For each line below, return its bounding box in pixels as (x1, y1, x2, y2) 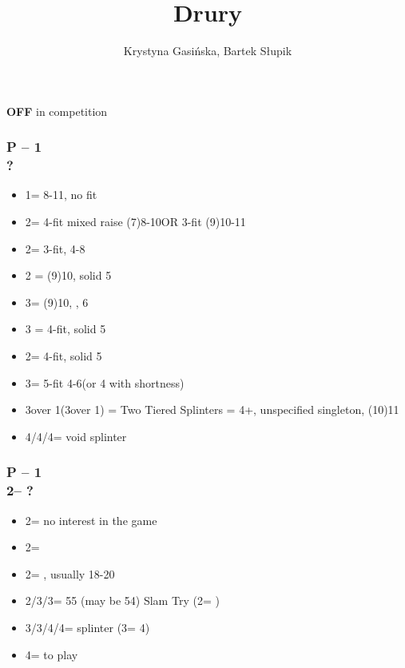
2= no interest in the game (25, 511, 157, 528)
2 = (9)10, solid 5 (25, 267, 112, 284)
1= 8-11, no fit (25, 186, 97, 203)
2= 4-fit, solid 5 (25, 348, 102, 364)
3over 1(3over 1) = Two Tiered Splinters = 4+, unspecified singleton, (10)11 (25, 401, 399, 418)
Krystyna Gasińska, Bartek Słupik (123, 42, 292, 59)
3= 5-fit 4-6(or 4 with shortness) (25, 374, 185, 391)
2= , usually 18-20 (25, 565, 115, 582)
